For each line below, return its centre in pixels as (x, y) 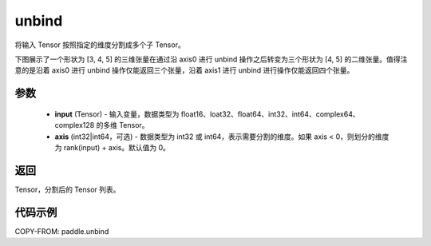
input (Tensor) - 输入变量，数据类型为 (117, 114)
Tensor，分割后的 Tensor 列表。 (67, 189)
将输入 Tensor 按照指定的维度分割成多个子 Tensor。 (100, 45)
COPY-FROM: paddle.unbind (62, 231)
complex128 (75, 125)
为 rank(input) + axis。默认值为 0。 (113, 147)
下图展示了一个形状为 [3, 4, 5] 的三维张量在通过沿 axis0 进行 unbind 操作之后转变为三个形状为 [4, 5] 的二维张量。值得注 (211, 59)
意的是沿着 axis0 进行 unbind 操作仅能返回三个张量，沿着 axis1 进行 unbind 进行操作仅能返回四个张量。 (184, 70)
